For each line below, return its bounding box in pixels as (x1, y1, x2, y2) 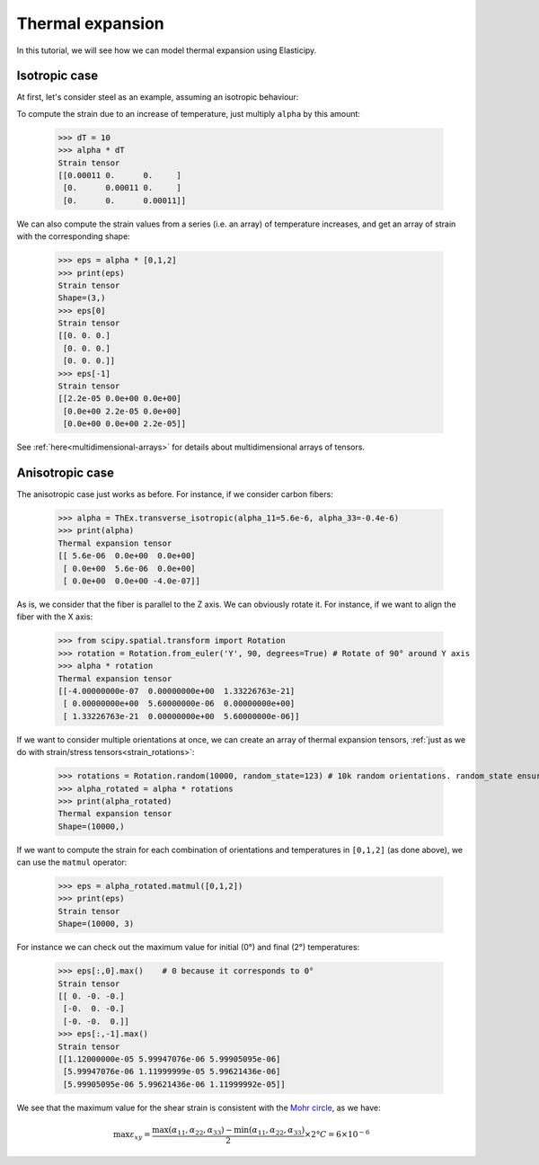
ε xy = (129, 1129, 151, 1142)
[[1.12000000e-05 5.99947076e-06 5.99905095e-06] (57, 1054, 281, 1064)
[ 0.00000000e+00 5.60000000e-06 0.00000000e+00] (63, 698, 296, 709)
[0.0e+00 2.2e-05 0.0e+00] (63, 405, 181, 416)
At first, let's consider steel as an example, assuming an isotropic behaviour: (16, 92, 299, 102)
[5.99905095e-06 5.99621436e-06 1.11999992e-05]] (63, 1079, 287, 1089)
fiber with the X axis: (16, 611, 93, 622)
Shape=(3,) (57, 293, 106, 303)
